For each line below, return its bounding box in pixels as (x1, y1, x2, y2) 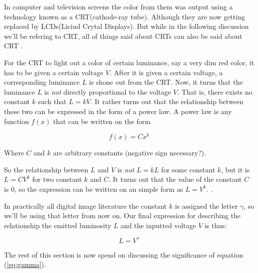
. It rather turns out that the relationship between (90, 96, 244, 107)
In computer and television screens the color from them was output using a (4, 1, 233, 11)
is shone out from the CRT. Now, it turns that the (89, 77, 243, 87)
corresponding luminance (4, 77, 80, 87)
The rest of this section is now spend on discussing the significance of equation (4, 249, 243, 260)
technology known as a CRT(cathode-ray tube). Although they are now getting (4, 11, 245, 21)
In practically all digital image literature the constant (4, 200, 167, 211)
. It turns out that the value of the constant (108, 174, 242, 184)
